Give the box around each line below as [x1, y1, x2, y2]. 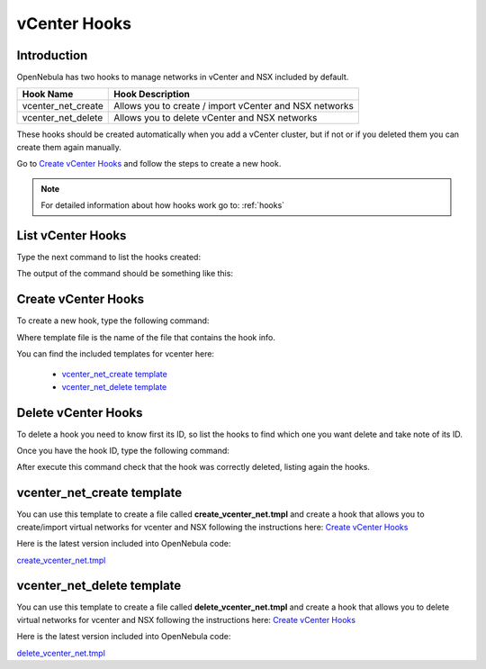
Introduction [16, 48, 88, 63]
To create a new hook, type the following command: [16, 315, 210, 326]
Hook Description [113, 88, 191, 101]
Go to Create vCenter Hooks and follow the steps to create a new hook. [16, 158, 282, 169]
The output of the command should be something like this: [16, 268, 234, 279]
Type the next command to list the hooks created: [16, 251, 202, 262]
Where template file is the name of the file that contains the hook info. [16, 331, 276, 342]
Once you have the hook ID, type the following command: [16, 446, 229, 457]
